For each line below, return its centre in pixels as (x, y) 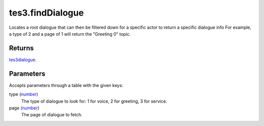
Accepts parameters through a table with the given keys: (66, 85)
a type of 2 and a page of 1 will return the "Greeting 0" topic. (70, 34)
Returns (22, 48)
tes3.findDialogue (46, 13)
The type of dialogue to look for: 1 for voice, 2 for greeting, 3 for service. (94, 101)
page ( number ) (24, 108)
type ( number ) (24, 94)
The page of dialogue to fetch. (52, 115)
